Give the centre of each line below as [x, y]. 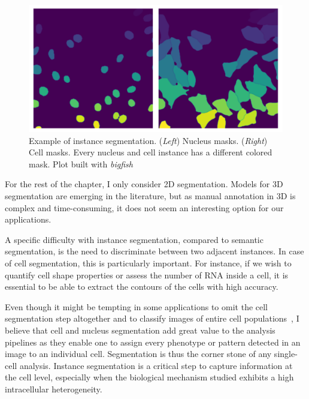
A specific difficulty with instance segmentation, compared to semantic [134, 239]
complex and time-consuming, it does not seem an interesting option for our [144, 207]
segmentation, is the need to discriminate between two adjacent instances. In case [154, 251]
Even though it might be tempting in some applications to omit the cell [137, 306]
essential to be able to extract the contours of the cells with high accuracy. [142, 286]
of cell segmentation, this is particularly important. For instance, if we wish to [148, 262]
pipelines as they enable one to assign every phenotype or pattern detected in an [153, 342]
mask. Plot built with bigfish [81, 163]
